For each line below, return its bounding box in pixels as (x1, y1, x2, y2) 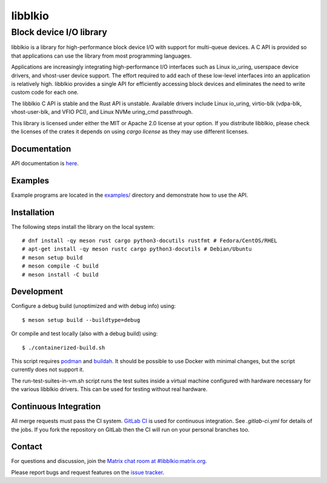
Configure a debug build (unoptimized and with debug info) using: (11, 303, 176, 310)
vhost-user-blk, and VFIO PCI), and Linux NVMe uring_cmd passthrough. (11, 108, 193, 116)
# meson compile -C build (22, 263, 99, 269)
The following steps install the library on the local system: (11, 223, 155, 230)
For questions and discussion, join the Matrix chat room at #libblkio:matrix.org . (11, 458, 207, 465)
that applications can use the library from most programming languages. (11, 52, 192, 59)
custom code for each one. (11, 88, 79, 96)
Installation (11, 207, 54, 217)
